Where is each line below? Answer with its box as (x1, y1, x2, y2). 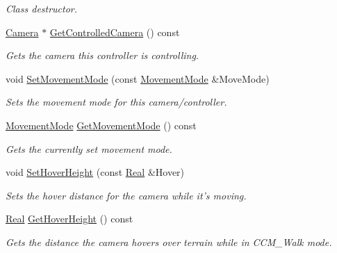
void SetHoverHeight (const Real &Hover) (6, 165, 185, 179)
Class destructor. (6, 1, 78, 15)
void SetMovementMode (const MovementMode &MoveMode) (6, 71, 270, 85)
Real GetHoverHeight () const (6, 211, 133, 226)
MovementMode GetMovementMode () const (6, 117, 197, 132)
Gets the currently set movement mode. (6, 141, 172, 156)
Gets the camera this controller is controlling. (6, 48, 199, 63)
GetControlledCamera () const (49, 24, 180, 39)
